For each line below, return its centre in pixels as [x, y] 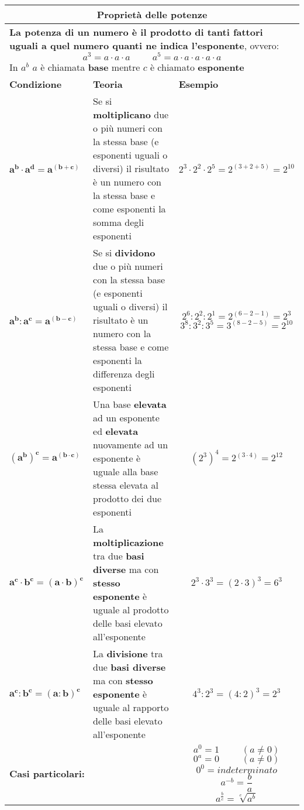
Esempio [198, 84]
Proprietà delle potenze [152, 14]
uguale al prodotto [131, 609]
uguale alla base [126, 471]
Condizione [36, 84]
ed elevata [116, 431]
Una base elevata [130, 404]
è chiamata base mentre [90, 67]
